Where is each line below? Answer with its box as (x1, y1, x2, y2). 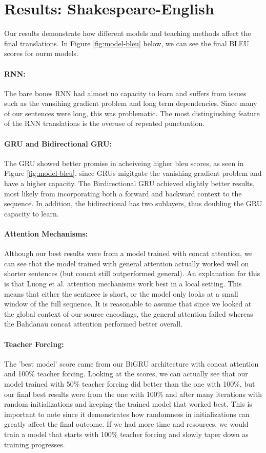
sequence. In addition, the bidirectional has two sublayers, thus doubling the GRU (4, 198, 262, 209)
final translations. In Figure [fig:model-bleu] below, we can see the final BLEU (4, 38, 249, 48)
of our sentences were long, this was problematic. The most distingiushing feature (4, 107, 260, 118)
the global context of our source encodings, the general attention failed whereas (4, 308, 253, 319)
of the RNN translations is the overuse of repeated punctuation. (4, 118, 205, 129)
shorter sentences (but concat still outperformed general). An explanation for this (4, 268, 260, 279)
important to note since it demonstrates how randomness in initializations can (4, 408, 250, 419)
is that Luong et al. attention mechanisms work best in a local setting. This (4, 278, 242, 289)
